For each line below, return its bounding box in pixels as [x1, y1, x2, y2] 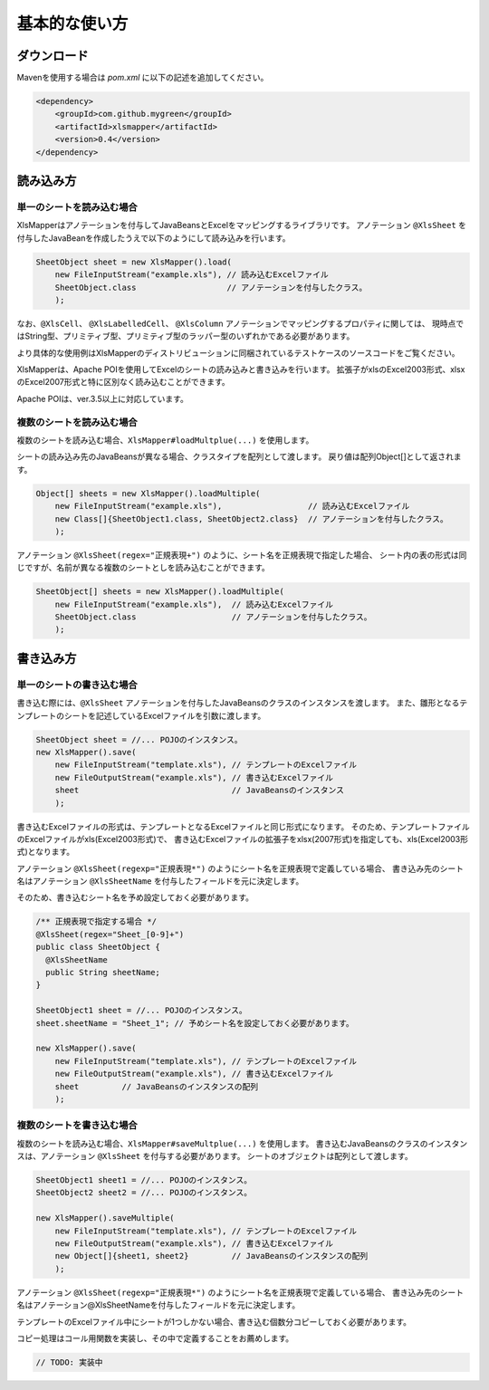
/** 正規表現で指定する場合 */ [35, 916, 158, 927]
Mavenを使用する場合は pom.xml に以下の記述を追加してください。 [16, 72, 269, 83]
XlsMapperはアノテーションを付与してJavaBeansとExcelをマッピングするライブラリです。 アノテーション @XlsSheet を [16, 220, 466, 231]
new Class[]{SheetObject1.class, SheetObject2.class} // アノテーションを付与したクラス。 [54, 513, 448, 524]
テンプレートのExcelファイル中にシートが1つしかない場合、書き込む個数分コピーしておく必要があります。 [16, 1316, 412, 1327]
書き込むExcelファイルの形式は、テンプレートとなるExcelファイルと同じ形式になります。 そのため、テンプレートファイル [16, 820, 470, 832]
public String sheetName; [45, 967, 160, 978]
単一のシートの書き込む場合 [16, 678, 138, 691]
